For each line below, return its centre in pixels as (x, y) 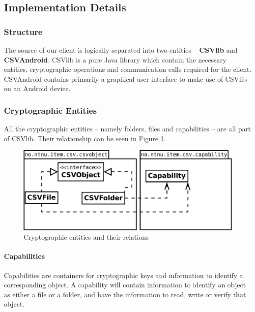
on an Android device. (37, 88)
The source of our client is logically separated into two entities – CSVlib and (121, 50)
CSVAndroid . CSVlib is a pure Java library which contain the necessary (115, 59)
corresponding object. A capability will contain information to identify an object (125, 285)
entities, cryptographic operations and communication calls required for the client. (128, 69)
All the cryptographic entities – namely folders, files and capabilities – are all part (127, 129)
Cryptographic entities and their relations (86, 237)
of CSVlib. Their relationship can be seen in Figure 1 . (85, 138)
